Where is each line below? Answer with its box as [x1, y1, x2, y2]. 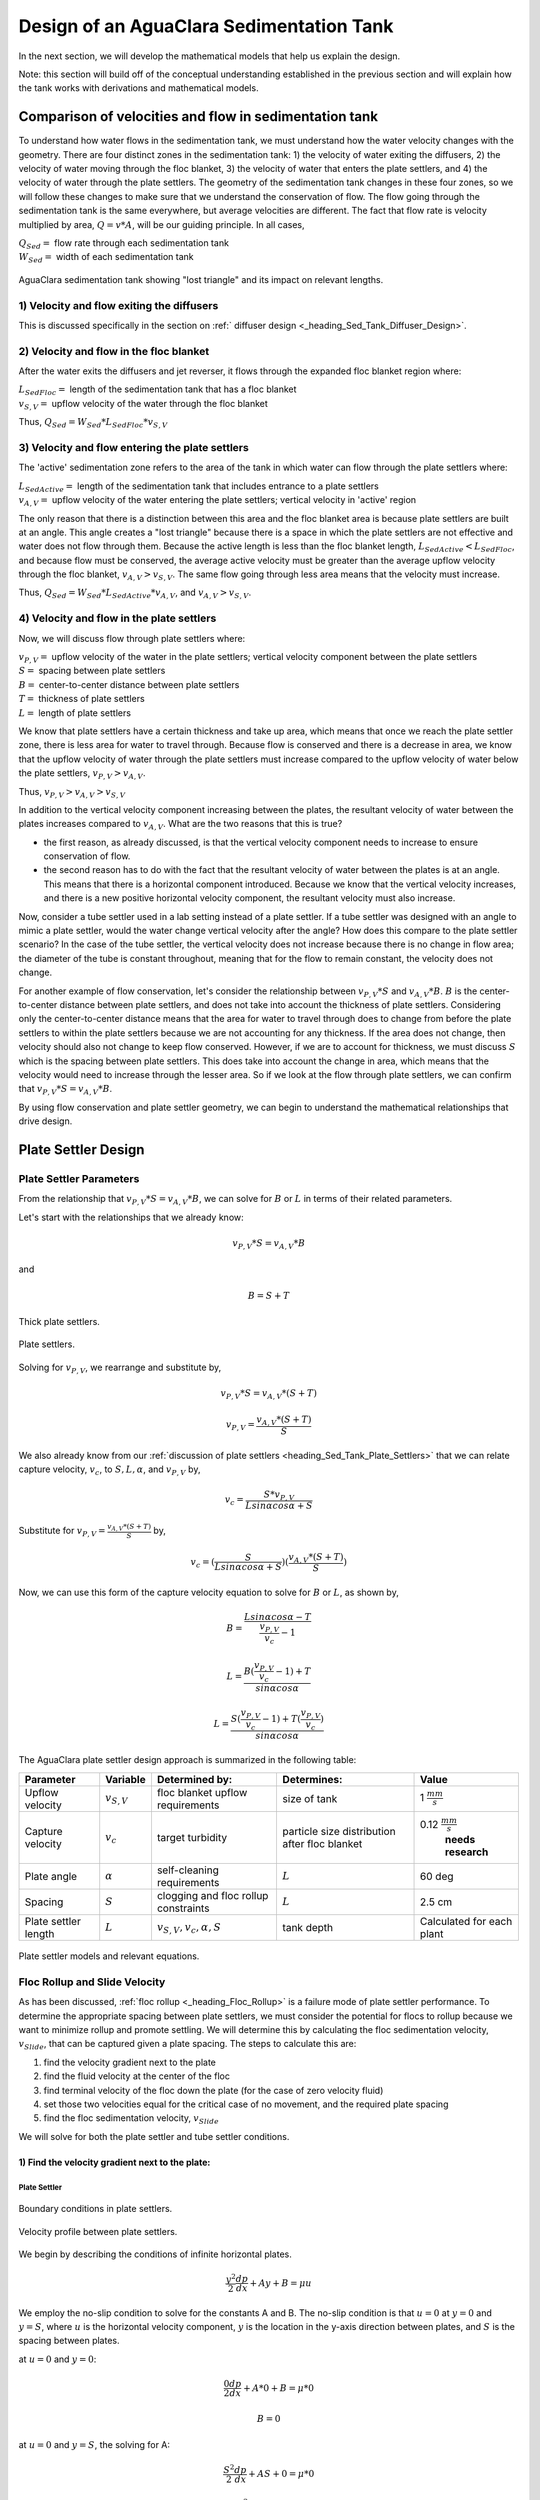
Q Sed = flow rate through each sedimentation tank [18, 236, 230, 251]
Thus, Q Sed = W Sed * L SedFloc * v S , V [18, 416, 168, 430]
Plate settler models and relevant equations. [18, 1950, 200, 1962]
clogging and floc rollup [156, 1889, 269, 1903]
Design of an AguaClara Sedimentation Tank [18, 15, 394, 37]
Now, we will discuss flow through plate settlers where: [18, 632, 246, 644]
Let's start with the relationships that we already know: [18, 1211, 244, 1223]
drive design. [18, 1115, 73, 1127]
